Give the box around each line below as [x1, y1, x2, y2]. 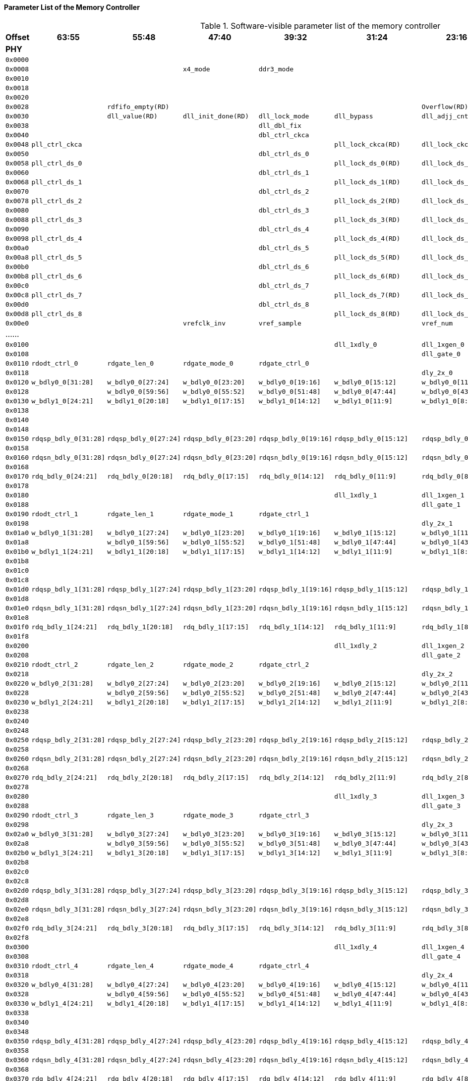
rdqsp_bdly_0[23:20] [182, 434, 257, 442]
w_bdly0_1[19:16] [258, 529, 321, 537]
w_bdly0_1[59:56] [107, 538, 170, 546]
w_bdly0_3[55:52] [182, 839, 245, 847]
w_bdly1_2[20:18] [107, 698, 170, 706]
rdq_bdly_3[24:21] [31, 924, 98, 932]
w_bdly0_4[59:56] [107, 990, 170, 998]
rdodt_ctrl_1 [31, 510, 78, 518]
